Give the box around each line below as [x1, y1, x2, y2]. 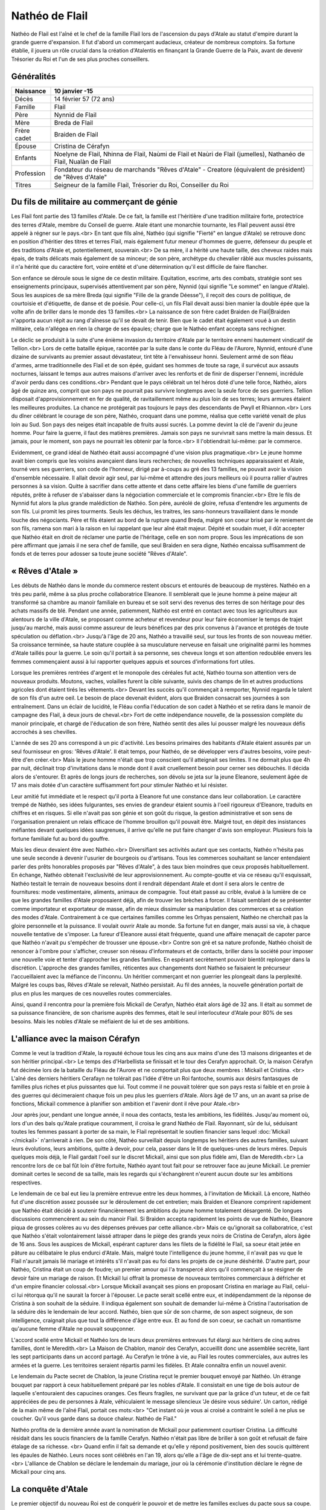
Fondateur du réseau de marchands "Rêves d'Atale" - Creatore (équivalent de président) [54, 165, 305, 173]
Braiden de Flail [54, 130, 98, 138]
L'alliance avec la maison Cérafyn [11, 1033, 140, 1044]
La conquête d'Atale [11, 1484, 89, 1494]
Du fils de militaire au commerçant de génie [11, 197, 178, 207]
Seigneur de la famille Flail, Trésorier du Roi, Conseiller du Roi [54, 181, 229, 189]
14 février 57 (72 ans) [54, 94, 115, 103]
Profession [14, 169, 45, 178]
